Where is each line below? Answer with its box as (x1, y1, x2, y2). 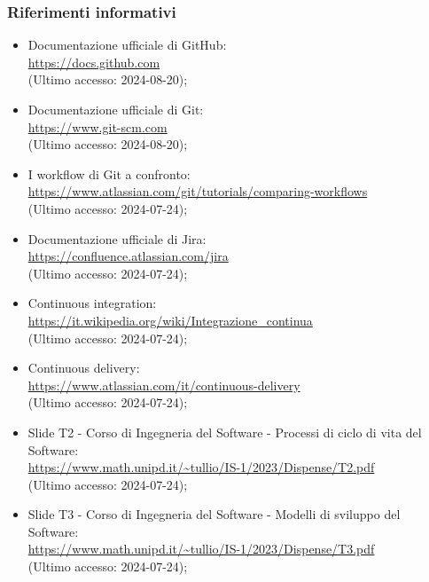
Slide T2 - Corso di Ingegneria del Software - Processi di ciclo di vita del (27, 422, 422, 441)
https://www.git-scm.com (27, 117, 168, 136)
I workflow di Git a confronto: (27, 164, 191, 183)
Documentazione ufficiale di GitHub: (27, 35, 227, 54)
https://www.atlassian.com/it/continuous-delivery (27, 375, 300, 394)
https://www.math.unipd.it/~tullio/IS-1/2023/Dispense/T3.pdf (27, 539, 375, 558)
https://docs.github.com (27, 52, 160, 71)
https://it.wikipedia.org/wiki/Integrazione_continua (27, 311, 313, 329)
